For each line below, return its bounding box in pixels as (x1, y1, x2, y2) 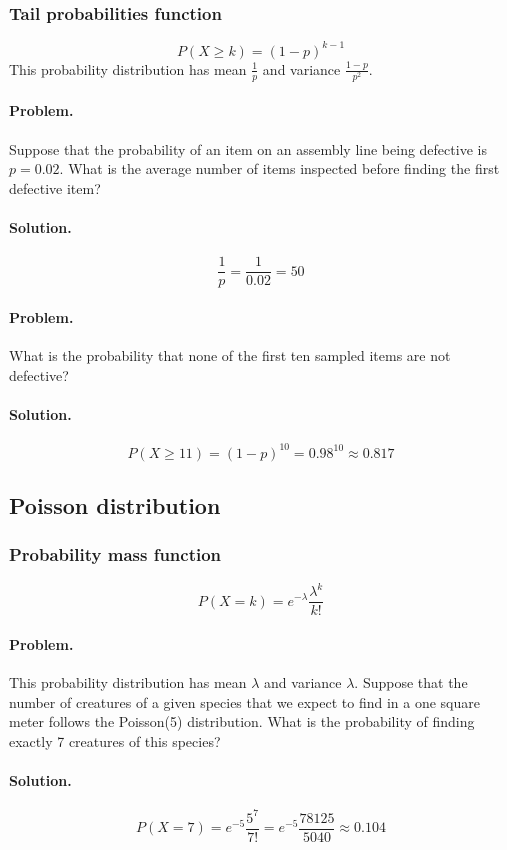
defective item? (9, 177, 101, 198)
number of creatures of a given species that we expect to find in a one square (9, 691, 480, 712)
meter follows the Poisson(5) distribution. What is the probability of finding (9, 711, 475, 732)
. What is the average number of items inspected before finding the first (59, 158, 500, 179)
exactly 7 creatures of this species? (9, 730, 221, 751)
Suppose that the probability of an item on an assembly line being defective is (9, 138, 487, 159)
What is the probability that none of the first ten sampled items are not (9, 345, 451, 366)
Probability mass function (9, 542, 222, 567)
